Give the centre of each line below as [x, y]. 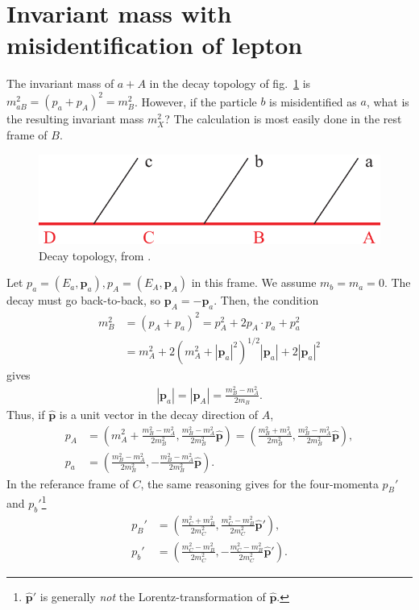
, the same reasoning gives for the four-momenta [259, 483]
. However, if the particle [196, 101]
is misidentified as [313, 101]
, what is [388, 101]
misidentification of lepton [155, 45]
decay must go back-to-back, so [84, 300]
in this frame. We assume [254, 282]
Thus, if [26, 414]
